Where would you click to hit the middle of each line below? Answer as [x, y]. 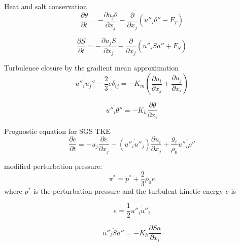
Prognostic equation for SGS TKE [57, 131]
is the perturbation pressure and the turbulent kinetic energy [128, 190]
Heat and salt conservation [46, 6]
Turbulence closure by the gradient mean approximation [92, 68]
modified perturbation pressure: [53, 166]
